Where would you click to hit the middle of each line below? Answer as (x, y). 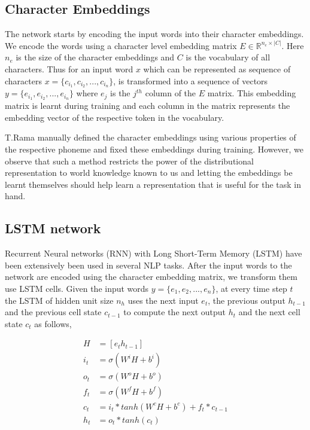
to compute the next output (175, 312)
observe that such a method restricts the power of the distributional (129, 161)
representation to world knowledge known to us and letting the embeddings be (149, 173)
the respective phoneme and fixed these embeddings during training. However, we (154, 149)
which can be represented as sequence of (217, 68)
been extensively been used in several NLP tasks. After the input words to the (148, 265)
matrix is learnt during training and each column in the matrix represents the (148, 106)
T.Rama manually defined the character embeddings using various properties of (151, 137)
